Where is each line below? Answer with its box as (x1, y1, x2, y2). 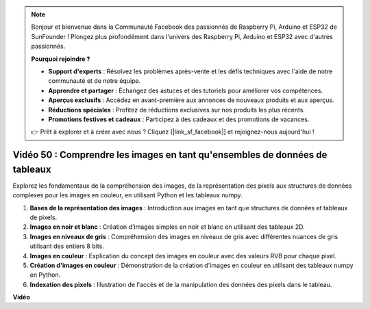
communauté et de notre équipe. (48, 77, 141, 85)
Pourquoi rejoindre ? (31, 55, 90, 63)
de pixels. (29, 213, 58, 221)
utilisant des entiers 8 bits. (29, 242, 104, 250)
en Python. (29, 271, 61, 279)
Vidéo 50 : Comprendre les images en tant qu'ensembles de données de (12, 149, 328, 161)
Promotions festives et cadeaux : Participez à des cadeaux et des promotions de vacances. (48, 115, 310, 123)
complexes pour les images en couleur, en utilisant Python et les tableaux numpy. (12, 191, 243, 199)
